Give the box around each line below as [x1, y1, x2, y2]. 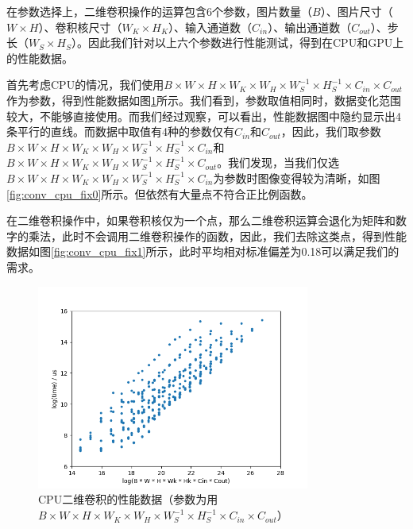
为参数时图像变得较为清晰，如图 [213, 169, 380, 186]
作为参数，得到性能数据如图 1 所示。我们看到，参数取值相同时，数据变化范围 [6, 91, 401, 108]
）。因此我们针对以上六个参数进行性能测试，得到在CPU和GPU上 [71, 34, 404, 51]
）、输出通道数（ [268, 18, 352, 35]
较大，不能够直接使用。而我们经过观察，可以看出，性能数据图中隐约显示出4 [6, 107, 401, 124]
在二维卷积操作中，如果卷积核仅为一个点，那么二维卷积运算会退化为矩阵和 [6, 212, 396, 229]
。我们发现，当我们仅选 [217, 154, 340, 171]
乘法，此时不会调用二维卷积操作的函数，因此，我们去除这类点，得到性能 [28, 227, 407, 244]
